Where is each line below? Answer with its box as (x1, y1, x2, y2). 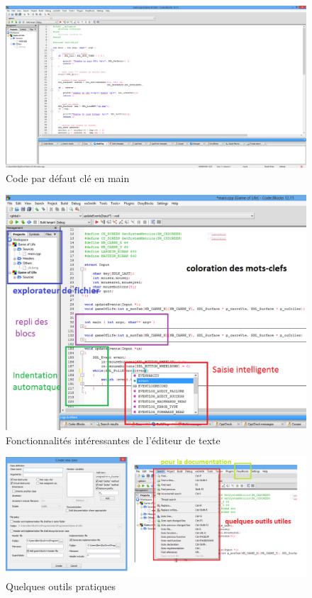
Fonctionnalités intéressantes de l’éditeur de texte (6, 432, 221, 447)
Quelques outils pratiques (6, 579, 116, 594)
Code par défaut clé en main (6, 170, 130, 185)
